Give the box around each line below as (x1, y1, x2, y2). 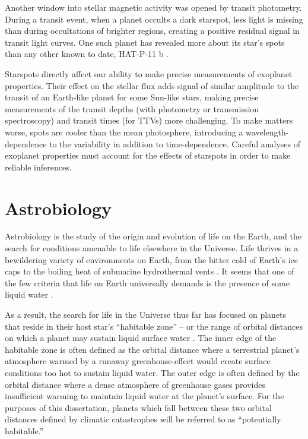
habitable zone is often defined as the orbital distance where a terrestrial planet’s (5, 343, 300, 355)
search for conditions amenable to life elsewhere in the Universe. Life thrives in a (5, 242, 299, 254)
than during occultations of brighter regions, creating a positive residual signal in (5, 24, 300, 37)
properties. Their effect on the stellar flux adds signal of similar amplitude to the (5, 79, 299, 91)
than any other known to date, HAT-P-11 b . (5, 48, 169, 60)
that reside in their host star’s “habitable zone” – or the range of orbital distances (5, 320, 303, 332)
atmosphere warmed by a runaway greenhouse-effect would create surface (5, 355, 271, 367)
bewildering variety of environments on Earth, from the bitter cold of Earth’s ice (5, 253, 298, 266)
